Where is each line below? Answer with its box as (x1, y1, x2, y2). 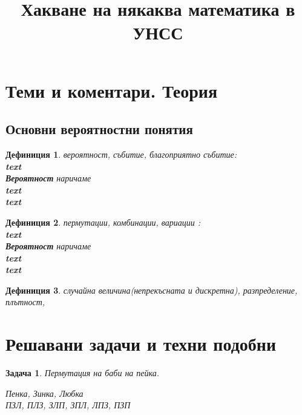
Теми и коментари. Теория (5, 78, 218, 103)
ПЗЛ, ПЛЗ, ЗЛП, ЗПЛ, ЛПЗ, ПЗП (5, 399, 131, 411)
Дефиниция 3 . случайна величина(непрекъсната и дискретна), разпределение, (5, 283, 298, 296)
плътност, (5, 295, 45, 308)
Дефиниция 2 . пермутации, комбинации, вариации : (5, 215, 201, 228)
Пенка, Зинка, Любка (5, 386, 84, 399)
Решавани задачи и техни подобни (5, 331, 277, 356)
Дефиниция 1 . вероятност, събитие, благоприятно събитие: (5, 147, 237, 160)
